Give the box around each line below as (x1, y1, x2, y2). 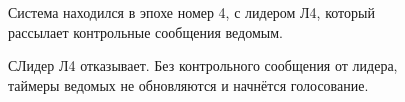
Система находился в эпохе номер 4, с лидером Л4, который (8, 2, 375, 22)
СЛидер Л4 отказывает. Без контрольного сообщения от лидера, (8, 55, 398, 76)
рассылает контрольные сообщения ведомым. (8, 21, 283, 42)
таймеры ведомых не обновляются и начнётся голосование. (8, 74, 369, 95)
